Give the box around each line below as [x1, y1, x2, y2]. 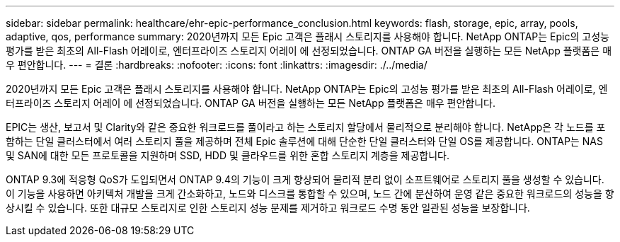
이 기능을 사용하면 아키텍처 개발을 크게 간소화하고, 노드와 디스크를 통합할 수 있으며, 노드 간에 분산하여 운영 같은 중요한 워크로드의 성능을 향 [6, 188, 614, 200]
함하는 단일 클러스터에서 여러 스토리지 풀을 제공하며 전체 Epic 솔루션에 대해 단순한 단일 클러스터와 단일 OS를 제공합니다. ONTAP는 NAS [6, 135, 603, 147]
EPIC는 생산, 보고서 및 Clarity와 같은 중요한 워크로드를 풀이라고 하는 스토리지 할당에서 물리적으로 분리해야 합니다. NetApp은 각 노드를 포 [6, 121, 606, 133]
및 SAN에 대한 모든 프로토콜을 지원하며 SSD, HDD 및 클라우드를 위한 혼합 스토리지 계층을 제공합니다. [6, 149, 450, 161]
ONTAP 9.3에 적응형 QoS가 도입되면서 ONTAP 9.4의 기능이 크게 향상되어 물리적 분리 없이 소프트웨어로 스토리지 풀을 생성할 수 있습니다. [6, 173, 604, 185]
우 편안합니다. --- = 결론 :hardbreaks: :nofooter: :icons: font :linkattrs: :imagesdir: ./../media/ [6, 59, 427, 71]
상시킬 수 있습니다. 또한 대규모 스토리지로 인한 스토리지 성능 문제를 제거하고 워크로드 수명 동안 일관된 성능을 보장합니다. [6, 202, 530, 214]
